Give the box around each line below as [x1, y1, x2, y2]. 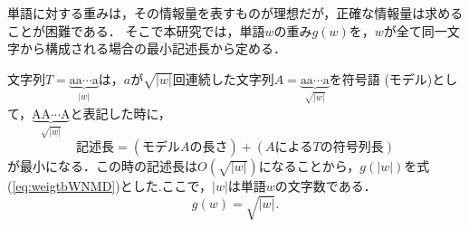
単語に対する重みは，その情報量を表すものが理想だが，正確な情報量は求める [7, 4, 464, 22]
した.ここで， [132, 176, 212, 195]
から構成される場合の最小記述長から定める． [19, 39, 286, 58]
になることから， [258, 157, 360, 176]
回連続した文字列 [172, 69, 274, 88]
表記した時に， [82, 103, 171, 122]
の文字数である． [274, 176, 377, 195]
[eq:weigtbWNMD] [12, 176, 116, 195]
